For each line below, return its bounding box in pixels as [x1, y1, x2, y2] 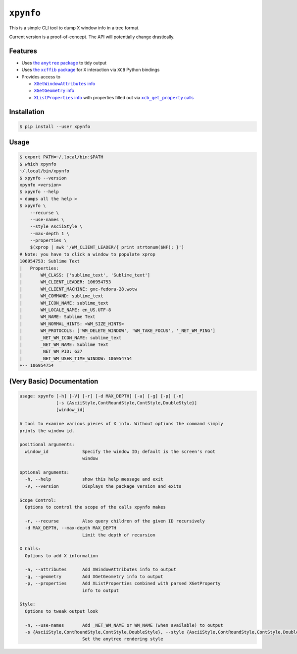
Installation [9, 107, 45, 116]
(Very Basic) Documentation [9, 377, 99, 386]
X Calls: [19, 546, 41, 552]
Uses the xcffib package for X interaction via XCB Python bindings [21, 67, 160, 73]
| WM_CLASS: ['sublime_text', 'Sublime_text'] [19, 272, 150, 278]
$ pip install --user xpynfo [19, 124, 91, 129]
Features [9, 47, 37, 55]
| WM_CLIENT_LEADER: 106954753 [19, 279, 111, 285]
